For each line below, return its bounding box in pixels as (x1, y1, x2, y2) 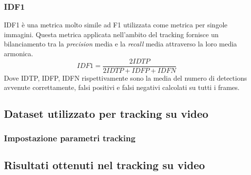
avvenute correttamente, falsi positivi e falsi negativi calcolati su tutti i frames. (4, 82, 240, 92)
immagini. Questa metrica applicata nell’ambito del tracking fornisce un (4, 29, 219, 39)
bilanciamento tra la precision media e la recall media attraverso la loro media (4, 39, 237, 49)
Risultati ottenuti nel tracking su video (4, 157, 205, 172)
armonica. (4, 48, 33, 58)
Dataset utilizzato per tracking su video (4, 106, 209, 121)
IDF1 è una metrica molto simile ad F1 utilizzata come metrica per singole (4, 20, 228, 30)
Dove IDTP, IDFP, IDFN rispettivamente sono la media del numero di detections (4, 72, 247, 83)
